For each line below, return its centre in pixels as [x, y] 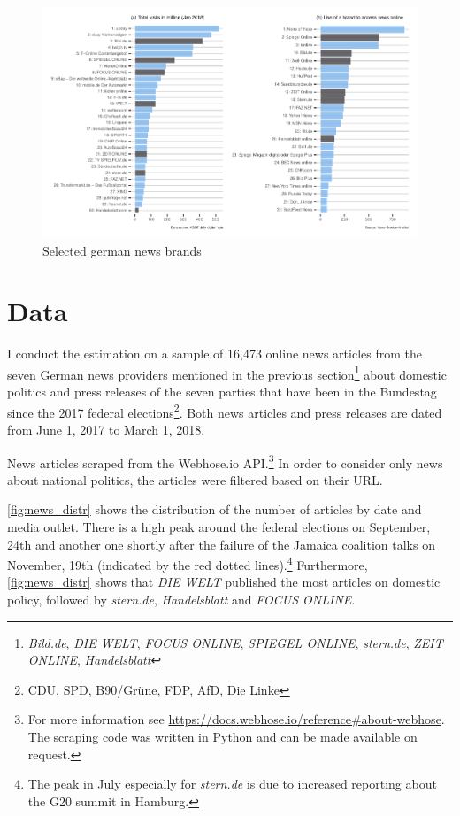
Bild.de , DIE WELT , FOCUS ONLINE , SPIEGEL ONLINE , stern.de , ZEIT [235, 642]
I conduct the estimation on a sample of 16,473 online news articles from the [215, 354]
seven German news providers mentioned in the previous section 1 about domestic [227, 373]
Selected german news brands [122, 250]
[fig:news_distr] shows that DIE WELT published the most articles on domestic [224, 582]
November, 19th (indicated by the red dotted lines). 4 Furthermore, [188, 563]
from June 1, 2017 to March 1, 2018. [106, 429]
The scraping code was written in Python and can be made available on [222, 736]
